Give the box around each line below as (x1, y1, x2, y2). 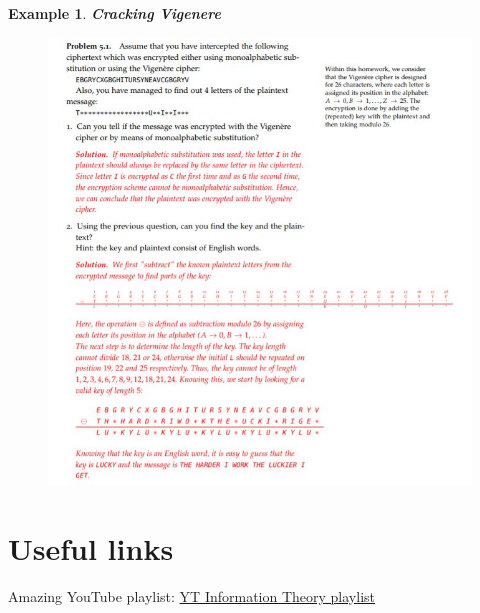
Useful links (8, 528, 174, 569)
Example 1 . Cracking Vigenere (8, 3, 221, 23)
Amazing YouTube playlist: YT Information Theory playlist (8, 586, 376, 606)
